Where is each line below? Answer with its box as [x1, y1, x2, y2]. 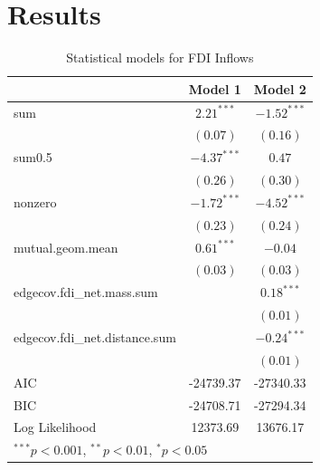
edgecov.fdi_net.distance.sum [14, 328, 176, 346]
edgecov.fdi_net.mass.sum [14, 283, 158, 302]
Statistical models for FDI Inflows [66, 48, 254, 67]
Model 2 [253, 79, 306, 98]
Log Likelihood [14, 417, 97, 436]
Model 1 [188, 79, 241, 98]
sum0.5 [14, 148, 52, 167]
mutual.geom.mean [14, 237, 118, 256]
